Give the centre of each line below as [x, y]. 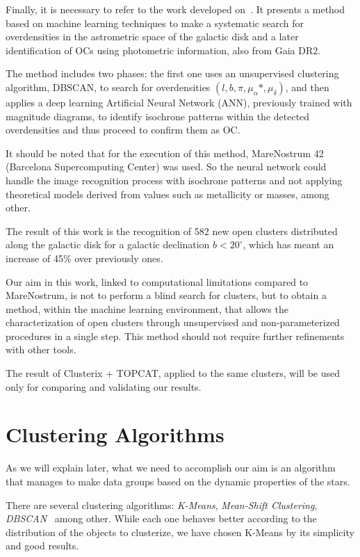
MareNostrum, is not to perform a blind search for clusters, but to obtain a [166, 295]
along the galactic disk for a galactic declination [108, 244]
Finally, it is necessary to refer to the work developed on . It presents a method [175, 9]
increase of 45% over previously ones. [84, 258]
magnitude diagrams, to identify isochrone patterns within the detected [158, 116]
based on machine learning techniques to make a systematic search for [155, 23]
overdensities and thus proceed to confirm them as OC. [123, 130]
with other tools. [41, 349]
